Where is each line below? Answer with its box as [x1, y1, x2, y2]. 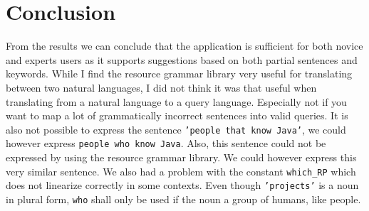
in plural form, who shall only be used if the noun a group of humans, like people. [6, 191, 361, 206]
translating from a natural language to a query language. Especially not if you [6, 94, 347, 109]
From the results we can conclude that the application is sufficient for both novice [6, 38, 363, 53]
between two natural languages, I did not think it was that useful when [6, 80, 317, 94]
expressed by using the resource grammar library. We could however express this [6, 150, 357, 164]
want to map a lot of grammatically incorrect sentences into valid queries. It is [6, 108, 348, 123]
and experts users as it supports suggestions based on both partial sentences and [6, 52, 358, 67]
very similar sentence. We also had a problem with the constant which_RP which [6, 163, 356, 178]
